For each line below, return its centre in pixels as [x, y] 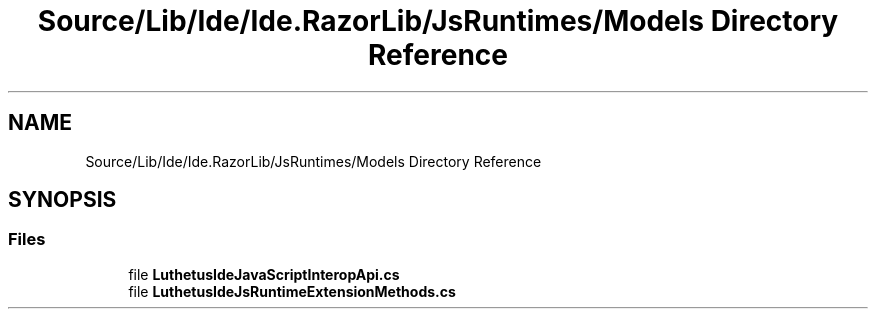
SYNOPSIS [62, 200]
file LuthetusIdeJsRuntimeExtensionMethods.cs [292, 291]
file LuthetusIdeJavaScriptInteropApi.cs [264, 274]
